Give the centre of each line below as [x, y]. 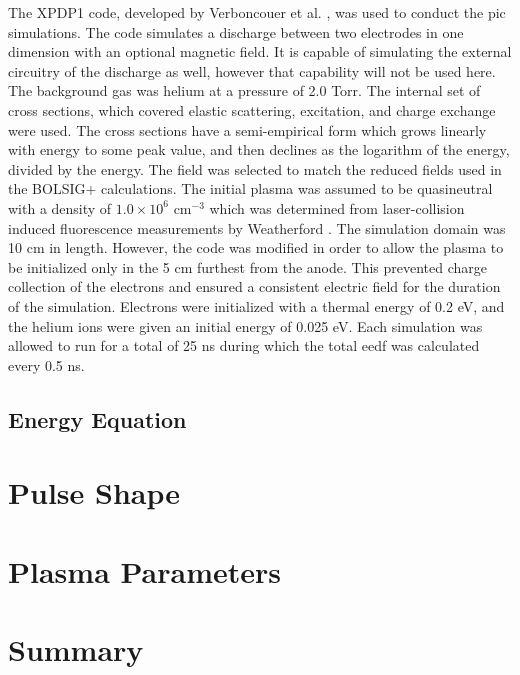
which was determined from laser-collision [337, 207]
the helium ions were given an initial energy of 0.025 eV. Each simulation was [245, 325]
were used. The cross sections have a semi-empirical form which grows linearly [247, 129]
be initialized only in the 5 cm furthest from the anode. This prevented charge [248, 266]
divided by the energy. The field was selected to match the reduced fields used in [255, 168]
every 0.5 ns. [46, 364]
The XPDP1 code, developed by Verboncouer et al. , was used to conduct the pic [257, 12]
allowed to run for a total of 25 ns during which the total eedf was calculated [244, 345]
